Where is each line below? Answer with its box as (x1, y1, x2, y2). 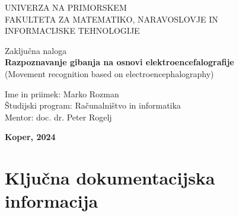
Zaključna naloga (5, 44, 67, 56)
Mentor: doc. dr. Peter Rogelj (5, 110, 112, 123)
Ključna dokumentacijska (5, 166, 215, 190)
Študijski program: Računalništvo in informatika (5, 99, 181, 112)
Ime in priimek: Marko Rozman (5, 87, 119, 100)
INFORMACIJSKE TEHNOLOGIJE (5, 24, 140, 37)
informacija (5, 189, 98, 213)
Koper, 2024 (5, 131, 56, 143)
